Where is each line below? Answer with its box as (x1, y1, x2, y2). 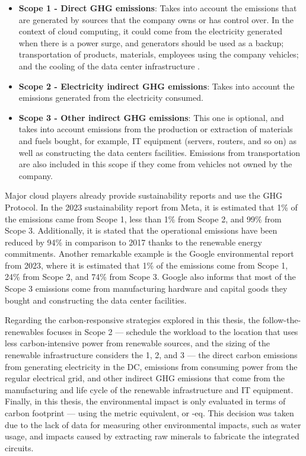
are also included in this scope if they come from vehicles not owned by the (18, 158, 292, 170)
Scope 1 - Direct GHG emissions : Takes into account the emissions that (18, 2, 297, 14)
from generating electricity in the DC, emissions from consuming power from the (5, 360, 298, 372)
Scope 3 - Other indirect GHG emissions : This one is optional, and (18, 111, 284, 123)
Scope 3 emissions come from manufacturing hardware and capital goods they (5, 282, 288, 295)
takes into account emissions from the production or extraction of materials (18, 123, 293, 135)
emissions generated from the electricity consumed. (18, 91, 203, 104)
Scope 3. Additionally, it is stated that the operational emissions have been (5, 224, 278, 237)
